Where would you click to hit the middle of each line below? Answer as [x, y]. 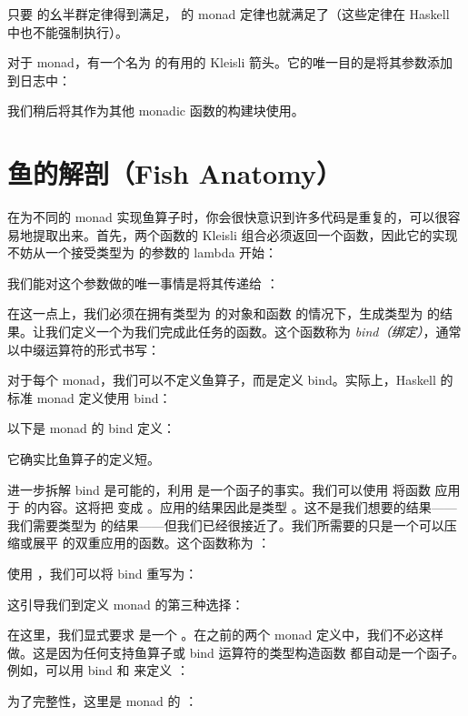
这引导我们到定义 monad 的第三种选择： [126, 604]
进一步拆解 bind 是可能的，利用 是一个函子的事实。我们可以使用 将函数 [219, 489]
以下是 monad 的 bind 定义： [92, 428]
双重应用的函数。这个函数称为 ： [173, 543]
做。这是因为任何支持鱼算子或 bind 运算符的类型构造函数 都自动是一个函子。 [236, 652]
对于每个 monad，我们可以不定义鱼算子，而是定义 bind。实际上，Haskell [222, 380]
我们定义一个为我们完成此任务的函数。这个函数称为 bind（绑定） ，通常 [253, 332]
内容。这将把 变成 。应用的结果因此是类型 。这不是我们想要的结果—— [247, 507]
